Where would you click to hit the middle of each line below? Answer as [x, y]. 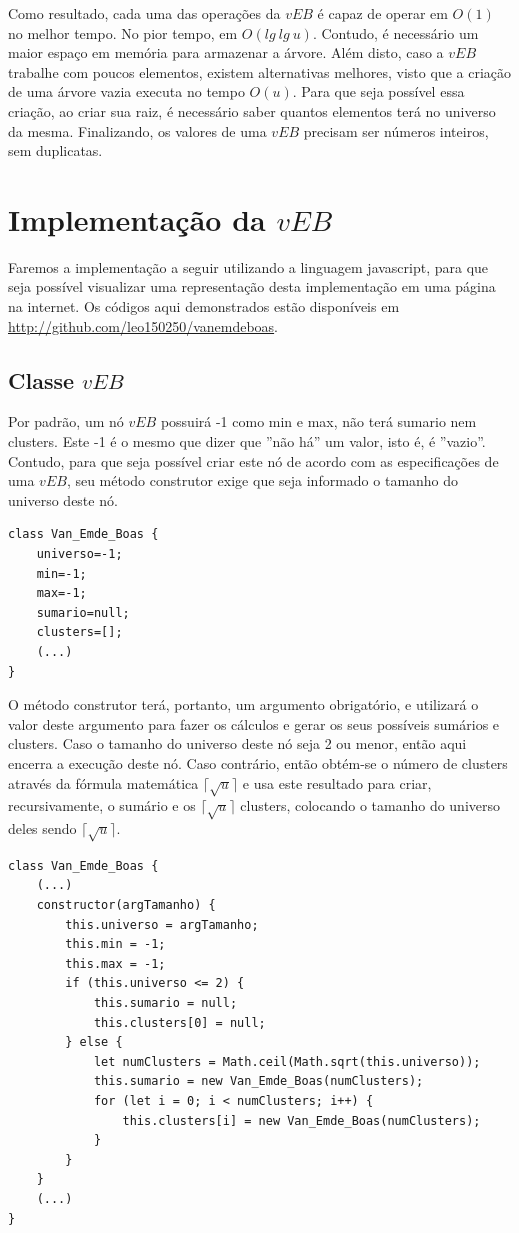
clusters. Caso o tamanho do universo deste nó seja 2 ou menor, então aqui [237, 743]
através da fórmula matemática [103, 782]
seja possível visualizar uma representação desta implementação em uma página [252, 286]
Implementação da [137, 218]
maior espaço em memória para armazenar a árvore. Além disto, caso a [226, 52]
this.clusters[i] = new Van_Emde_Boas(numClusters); [301, 1120]
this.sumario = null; [165, 1003]
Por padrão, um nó [66, 421]
